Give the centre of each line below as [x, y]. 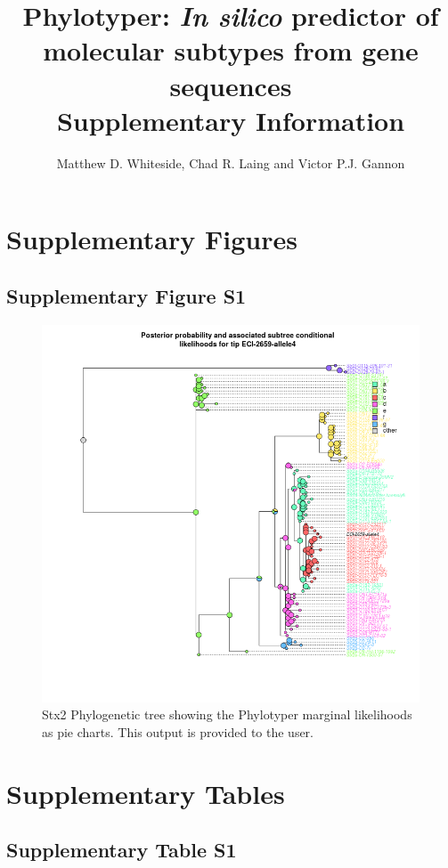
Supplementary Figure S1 [126, 295]
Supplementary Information [231, 120]
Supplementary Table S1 [122, 850]
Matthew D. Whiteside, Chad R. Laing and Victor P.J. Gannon [231, 162]
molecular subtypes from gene [231, 50]
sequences [231, 85]
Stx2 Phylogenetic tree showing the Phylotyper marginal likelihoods [227, 714]
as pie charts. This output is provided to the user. [178, 731]
